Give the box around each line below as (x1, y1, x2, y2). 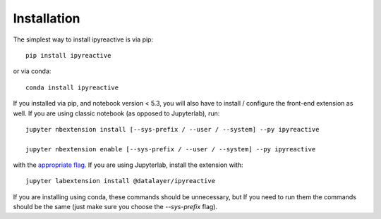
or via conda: (13, 67, 52, 75)
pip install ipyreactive (25, 51, 111, 59)
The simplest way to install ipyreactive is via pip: (13, 35, 154, 44)
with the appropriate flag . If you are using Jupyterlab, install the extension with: (13, 161, 243, 169)
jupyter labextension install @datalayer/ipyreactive (25, 177, 215, 185)
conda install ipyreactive (25, 83, 119, 92)
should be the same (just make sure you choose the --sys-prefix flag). (13, 203, 218, 211)
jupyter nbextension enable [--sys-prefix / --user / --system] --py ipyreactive (25, 145, 316, 153)
